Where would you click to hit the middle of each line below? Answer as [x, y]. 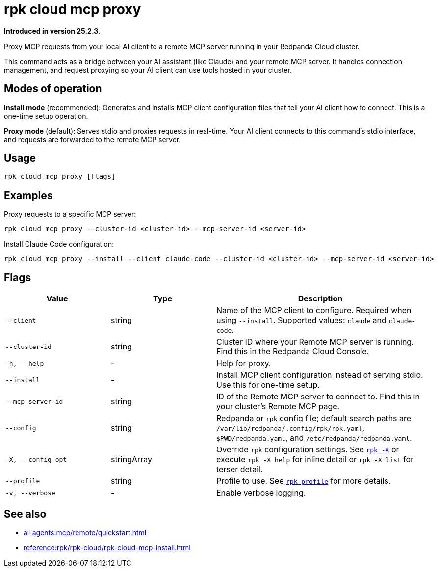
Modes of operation [53, 89]
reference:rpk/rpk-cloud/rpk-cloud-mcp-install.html [107, 547]
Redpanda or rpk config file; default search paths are [314, 418]
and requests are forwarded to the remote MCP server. [92, 139]
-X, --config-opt [36, 459]
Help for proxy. [244, 363]
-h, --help [25, 363]
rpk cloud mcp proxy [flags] [60, 177]
